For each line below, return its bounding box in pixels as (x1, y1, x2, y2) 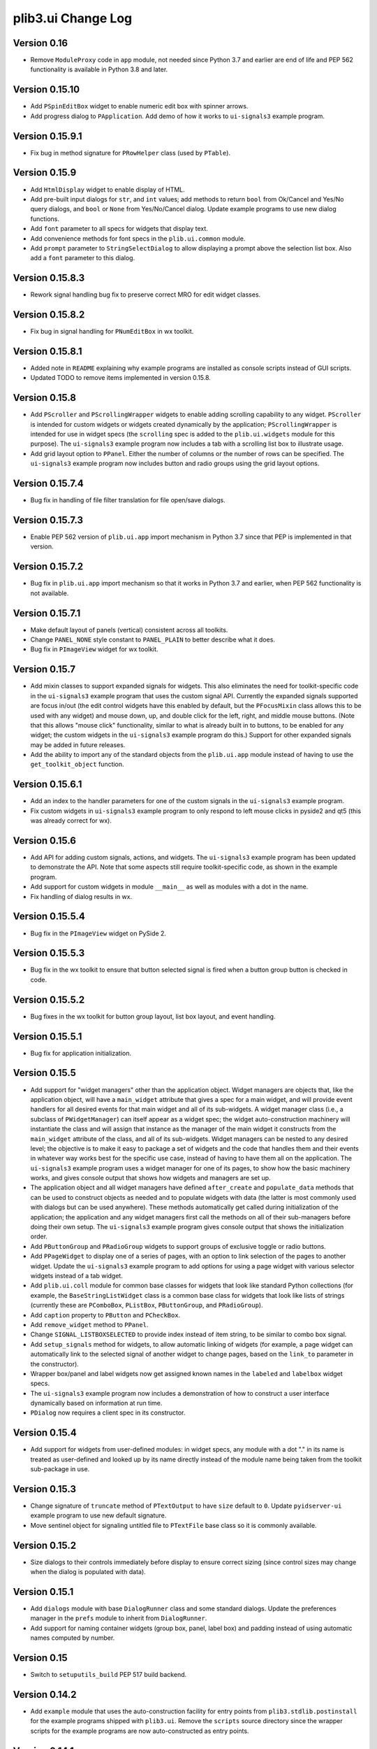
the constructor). (30, 1359, 80, 1368)
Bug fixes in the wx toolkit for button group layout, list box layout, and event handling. (30, 1012, 276, 1021)
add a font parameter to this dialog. (30, 254, 135, 262)
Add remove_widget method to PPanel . (30, 1320, 149, 1329)
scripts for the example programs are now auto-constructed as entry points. (30, 1727, 249, 1735)
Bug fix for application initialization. (30, 1049, 132, 1057)
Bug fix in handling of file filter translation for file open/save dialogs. (30, 496, 226, 504)
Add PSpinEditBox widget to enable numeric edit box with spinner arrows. (30, 102, 249, 111)
